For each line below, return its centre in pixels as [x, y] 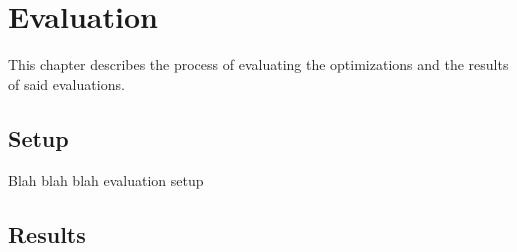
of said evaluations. [66, 83]
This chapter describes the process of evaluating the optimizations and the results [258, 64]
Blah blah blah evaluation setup [106, 179]
